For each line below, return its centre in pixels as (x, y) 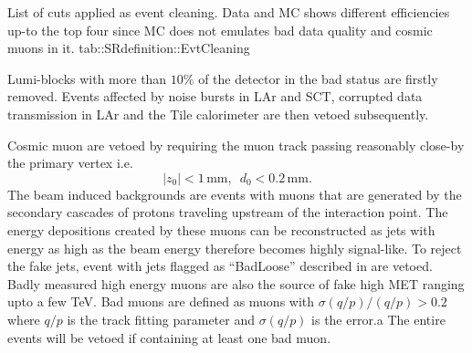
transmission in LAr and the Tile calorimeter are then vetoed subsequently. (218, 114)
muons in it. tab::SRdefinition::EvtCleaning (129, 48)
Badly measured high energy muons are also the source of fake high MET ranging (236, 283)
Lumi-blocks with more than (87, 78)
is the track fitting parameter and (161, 319)
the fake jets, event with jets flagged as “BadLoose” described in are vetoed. (220, 266)
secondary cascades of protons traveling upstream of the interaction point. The (228, 212)
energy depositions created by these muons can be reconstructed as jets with (221, 229)
